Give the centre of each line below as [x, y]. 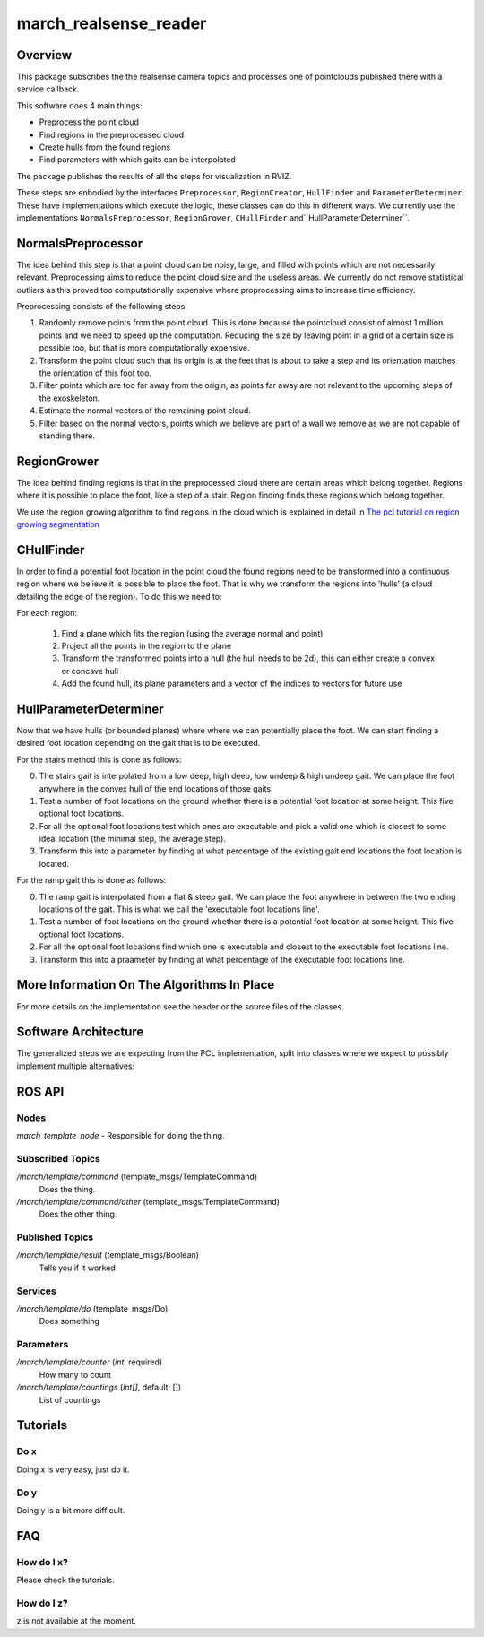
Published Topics [55, 1237]
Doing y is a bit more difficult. [71, 1510]
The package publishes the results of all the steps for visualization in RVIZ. [154, 176]
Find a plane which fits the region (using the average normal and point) [192, 633]
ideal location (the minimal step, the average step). [132, 839]
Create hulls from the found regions [104, 147]
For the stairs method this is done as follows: [99, 759]
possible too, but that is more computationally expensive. [144, 348]
